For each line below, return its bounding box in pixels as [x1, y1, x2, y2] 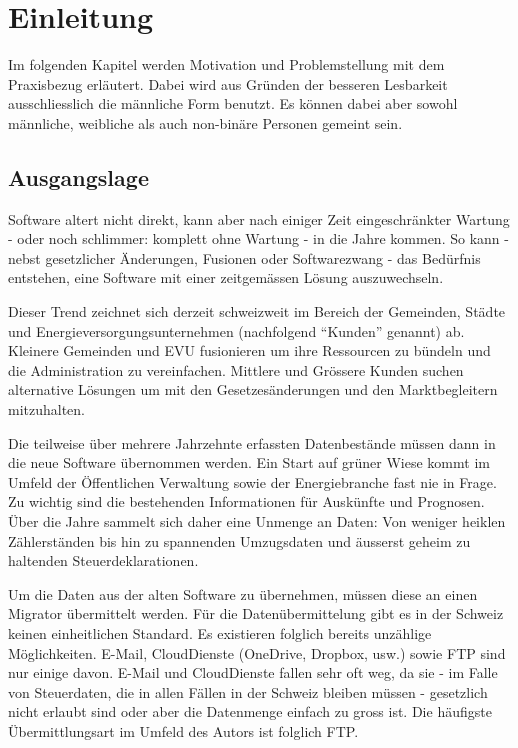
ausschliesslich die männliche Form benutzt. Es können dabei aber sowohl [8, 93, 458, 114]
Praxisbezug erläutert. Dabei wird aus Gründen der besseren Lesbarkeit [8, 73, 448, 94]
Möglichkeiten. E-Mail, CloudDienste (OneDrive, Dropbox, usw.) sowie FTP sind [8, 642, 506, 663]
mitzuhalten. [8, 399, 86, 420]
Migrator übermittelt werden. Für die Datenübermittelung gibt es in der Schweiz [8, 603, 504, 624]
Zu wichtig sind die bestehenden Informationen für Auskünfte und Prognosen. [8, 491, 485, 512]
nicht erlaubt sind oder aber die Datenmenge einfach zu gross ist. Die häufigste [8, 701, 492, 722]
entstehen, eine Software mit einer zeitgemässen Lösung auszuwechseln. [8, 267, 444, 288]
